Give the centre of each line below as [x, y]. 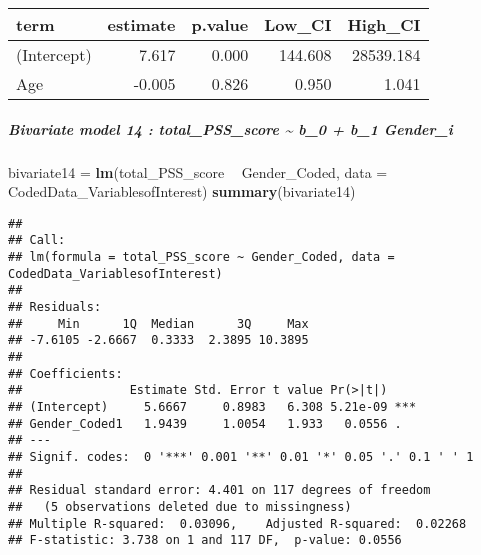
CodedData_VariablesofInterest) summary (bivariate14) [182, 191]
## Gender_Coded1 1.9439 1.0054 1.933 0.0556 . [205, 423]
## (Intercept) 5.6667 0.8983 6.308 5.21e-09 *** [212, 406]
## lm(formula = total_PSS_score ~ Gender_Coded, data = [201, 257]
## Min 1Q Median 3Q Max [158, 323]
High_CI [384, 24]
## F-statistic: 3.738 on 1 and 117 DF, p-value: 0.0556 [205, 540]
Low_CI [298, 24]
